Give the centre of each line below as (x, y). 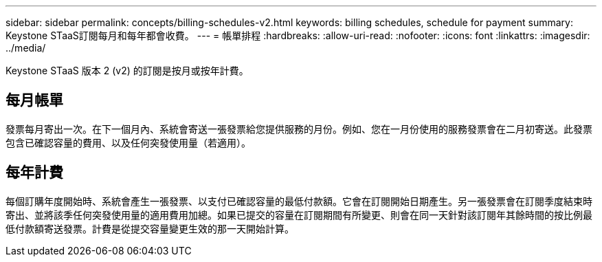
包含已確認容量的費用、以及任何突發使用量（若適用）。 (128, 142)
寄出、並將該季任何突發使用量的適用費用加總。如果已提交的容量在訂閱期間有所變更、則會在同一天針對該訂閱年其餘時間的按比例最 (299, 215)
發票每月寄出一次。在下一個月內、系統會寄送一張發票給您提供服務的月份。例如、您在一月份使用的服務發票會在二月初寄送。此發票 (299, 129)
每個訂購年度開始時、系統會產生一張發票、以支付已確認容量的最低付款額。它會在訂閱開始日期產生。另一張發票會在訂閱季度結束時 (299, 201)
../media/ (26, 48)
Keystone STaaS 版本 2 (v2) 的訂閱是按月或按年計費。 (127, 70)
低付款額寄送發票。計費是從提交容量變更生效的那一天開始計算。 (150, 228)
